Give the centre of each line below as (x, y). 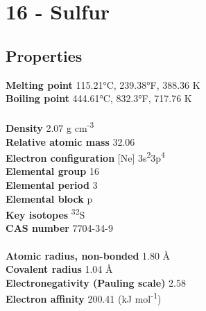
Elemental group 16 (52, 171)
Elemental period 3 (52, 185)
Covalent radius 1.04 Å (59, 269)
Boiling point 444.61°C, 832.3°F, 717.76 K (99, 98)
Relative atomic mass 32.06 (70, 141)
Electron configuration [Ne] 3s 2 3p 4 (85, 157)
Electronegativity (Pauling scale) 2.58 (96, 282)
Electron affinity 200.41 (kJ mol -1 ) (84, 298)
